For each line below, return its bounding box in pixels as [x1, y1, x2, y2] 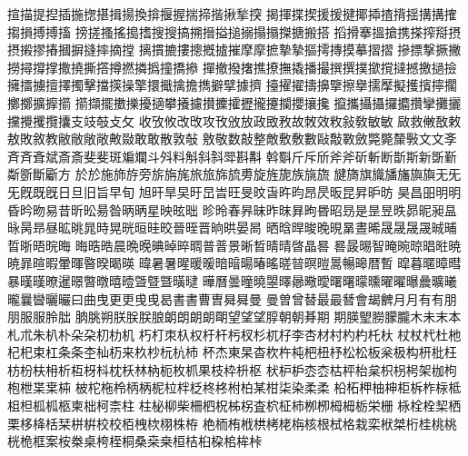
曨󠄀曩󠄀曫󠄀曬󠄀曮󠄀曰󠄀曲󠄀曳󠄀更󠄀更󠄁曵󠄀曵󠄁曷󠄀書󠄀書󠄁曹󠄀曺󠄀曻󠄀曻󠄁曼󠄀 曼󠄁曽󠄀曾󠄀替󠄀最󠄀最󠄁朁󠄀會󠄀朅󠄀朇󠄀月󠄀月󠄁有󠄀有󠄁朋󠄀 [7, 289, 457, 308]
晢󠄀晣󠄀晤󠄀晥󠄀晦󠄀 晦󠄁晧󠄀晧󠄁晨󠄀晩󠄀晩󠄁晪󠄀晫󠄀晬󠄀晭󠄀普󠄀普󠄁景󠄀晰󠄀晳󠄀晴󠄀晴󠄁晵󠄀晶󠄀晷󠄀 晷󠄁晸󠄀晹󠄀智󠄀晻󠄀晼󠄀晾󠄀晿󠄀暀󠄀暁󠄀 [7, 235, 462, 254]
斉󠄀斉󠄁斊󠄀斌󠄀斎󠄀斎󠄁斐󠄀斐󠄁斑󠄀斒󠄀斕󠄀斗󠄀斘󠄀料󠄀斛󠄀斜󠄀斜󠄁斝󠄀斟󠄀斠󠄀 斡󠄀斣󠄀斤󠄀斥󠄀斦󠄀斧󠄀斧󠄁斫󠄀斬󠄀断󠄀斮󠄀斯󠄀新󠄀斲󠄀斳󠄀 [7, 146, 457, 165]
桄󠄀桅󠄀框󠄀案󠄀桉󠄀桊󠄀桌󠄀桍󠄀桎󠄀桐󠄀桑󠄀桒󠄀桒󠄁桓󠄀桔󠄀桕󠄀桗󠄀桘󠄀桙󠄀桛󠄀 [7, 431, 262, 451]
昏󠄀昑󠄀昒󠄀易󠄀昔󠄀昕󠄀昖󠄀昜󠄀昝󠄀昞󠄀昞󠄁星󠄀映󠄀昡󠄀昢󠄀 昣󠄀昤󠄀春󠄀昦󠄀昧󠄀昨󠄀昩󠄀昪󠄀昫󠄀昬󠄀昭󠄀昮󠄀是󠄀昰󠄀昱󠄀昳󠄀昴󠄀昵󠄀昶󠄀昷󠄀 [7, 200, 457, 219]
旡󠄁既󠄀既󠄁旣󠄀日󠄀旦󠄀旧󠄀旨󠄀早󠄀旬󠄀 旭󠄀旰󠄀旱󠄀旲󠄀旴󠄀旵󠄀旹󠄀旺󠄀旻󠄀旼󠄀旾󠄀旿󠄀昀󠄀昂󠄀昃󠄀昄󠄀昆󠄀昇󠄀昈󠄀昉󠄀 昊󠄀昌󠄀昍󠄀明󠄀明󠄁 [7, 182, 462, 201]
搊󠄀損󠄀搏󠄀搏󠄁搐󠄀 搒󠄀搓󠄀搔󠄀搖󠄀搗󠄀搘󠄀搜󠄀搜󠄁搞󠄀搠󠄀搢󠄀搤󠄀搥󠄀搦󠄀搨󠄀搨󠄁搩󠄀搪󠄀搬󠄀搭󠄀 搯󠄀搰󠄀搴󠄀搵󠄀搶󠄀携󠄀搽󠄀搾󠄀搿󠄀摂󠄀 [7, 22, 462, 41]
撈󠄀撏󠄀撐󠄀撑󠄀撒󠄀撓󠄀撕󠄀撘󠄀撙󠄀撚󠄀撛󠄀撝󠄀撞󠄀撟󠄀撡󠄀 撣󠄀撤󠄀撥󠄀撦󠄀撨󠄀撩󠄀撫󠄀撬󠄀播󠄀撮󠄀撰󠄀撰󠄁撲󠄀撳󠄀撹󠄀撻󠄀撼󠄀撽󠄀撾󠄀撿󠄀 [7, 57, 457, 76]
